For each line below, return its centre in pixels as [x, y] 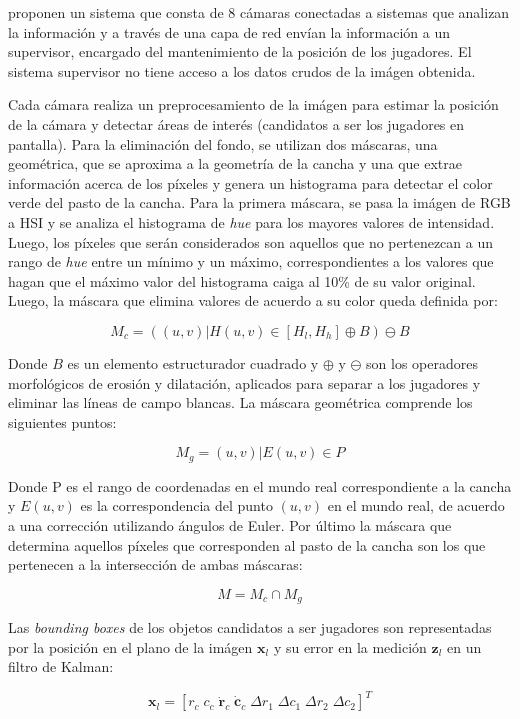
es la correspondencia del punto [176, 505]
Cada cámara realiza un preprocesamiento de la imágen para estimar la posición [253, 104]
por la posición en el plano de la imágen [130, 646]
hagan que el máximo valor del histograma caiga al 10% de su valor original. [242, 280]
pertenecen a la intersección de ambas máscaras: [155, 564]
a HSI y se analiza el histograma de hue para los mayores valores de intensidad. [251, 221]
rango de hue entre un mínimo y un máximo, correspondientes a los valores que [251, 261]
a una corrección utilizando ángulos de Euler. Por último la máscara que [230, 524]
